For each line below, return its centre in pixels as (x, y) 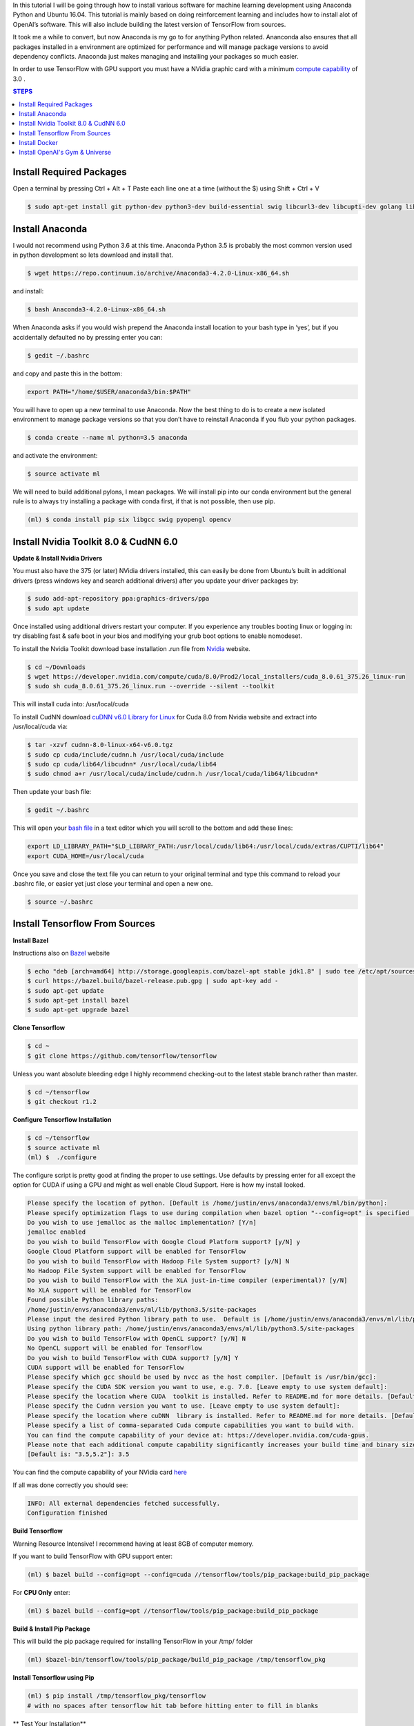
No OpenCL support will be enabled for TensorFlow (115, 1348)
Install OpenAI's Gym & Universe (65, 153)
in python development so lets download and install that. (93, 255)
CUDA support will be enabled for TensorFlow (106, 1367)
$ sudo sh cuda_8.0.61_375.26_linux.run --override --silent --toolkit (151, 686)
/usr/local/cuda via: (40, 727)
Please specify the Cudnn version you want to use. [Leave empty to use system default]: (184, 1406)
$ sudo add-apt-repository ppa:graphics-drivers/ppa (118, 599)
